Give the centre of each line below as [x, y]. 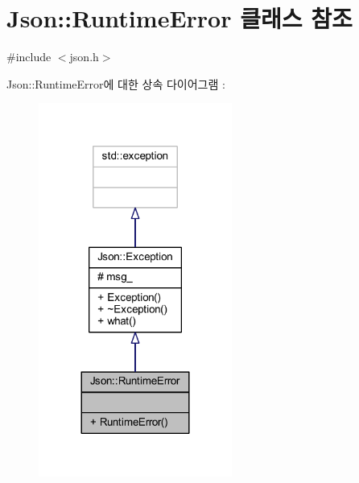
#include [29, 57]
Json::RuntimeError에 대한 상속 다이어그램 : [116, 83]
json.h [84, 57]
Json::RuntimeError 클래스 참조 [179, 18]
